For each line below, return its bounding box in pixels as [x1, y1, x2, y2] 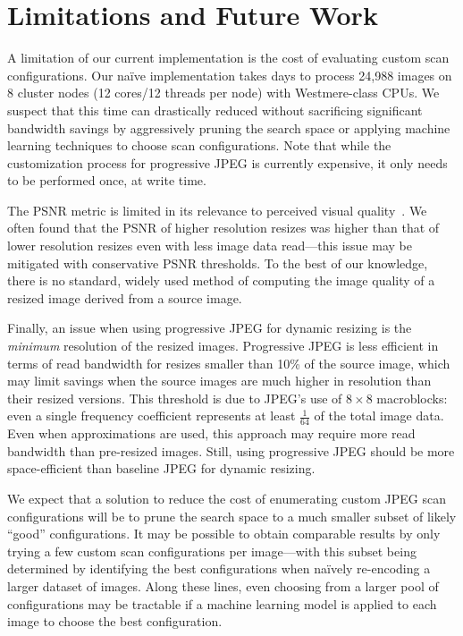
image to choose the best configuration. [7, 612, 223, 631]
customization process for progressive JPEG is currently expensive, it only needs [7, 153, 448, 172]
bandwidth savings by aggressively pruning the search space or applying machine [7, 118, 450, 137]
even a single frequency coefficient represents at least [7, 406, 296, 425]
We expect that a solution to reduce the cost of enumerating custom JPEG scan [7, 489, 447, 508]
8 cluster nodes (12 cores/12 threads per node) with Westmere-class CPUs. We [7, 83, 440, 102]
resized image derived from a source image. [7, 288, 242, 307]
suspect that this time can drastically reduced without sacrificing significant [7, 100, 423, 119]
